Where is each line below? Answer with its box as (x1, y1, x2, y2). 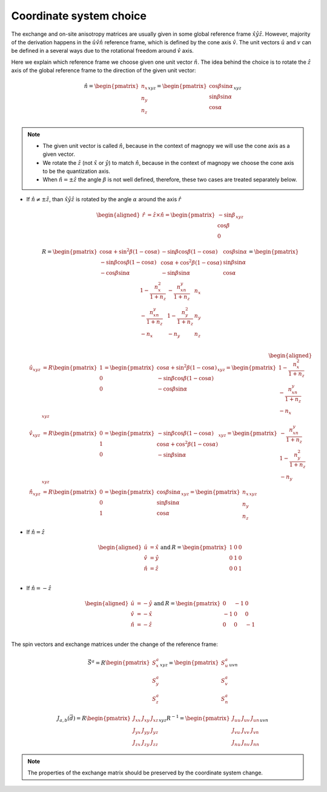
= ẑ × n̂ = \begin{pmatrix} (147, 211, 216, 218)
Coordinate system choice (11, 9, 147, 22)
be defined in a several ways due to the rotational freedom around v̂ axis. (11, 47, 194, 55)
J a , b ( (57, 715, 70, 723)
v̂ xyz (29, 430, 41, 438)
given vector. (42, 150, 75, 158)
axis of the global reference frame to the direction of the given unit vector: (11, 67, 196, 74)
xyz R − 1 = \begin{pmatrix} (158, 714, 230, 723)
